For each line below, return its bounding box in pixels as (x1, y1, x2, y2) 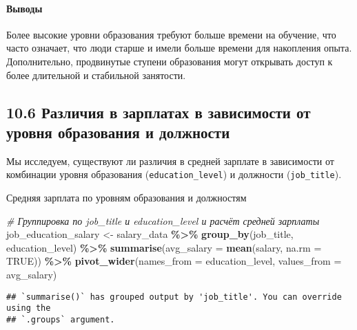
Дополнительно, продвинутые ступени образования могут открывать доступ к (6, 54, 333, 68)
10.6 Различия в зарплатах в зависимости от (6, 101, 311, 122)
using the (6, 303, 51, 313)
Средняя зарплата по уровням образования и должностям (6, 190, 247, 205)
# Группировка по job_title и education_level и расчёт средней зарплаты (6, 213, 320, 228)
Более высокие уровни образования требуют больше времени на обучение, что (6, 27, 336, 41)
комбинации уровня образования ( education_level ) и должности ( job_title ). (6, 167, 342, 181)
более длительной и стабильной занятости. (6, 67, 186, 82)
